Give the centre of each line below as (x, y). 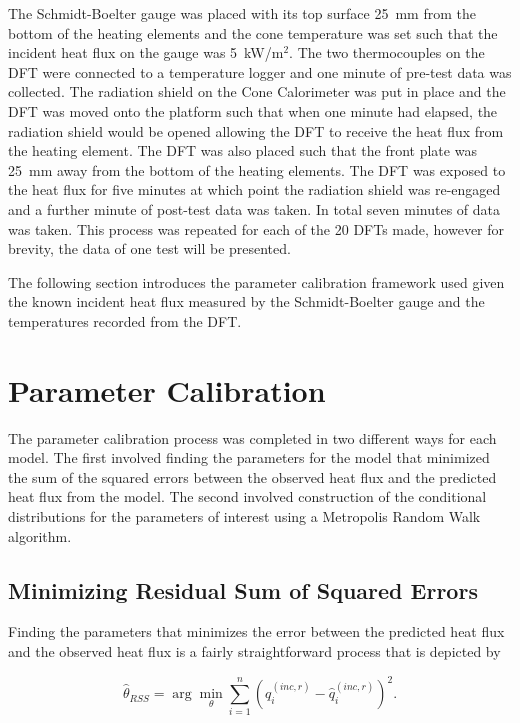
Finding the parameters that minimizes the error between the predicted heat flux (256, 631)
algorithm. (40, 535)
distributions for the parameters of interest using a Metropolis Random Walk (244, 516)
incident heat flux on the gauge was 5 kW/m (146, 52)
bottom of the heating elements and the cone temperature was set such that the (253, 32)
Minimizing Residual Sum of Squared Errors (243, 589)
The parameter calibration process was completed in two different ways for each (252, 437)
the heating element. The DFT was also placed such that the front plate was (242, 150)
